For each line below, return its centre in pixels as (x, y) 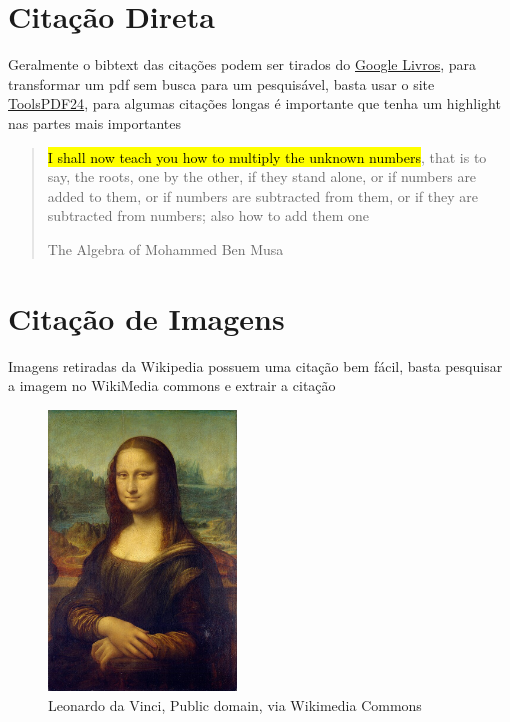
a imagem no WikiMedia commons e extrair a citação (172, 385)
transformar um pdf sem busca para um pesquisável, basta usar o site (221, 83)
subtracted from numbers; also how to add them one (208, 215)
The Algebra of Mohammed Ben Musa (165, 248)
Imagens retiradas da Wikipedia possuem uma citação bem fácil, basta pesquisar (255, 365)
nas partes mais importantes (95, 122)
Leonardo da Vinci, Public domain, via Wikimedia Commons (235, 705)
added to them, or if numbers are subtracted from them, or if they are (262, 195)
